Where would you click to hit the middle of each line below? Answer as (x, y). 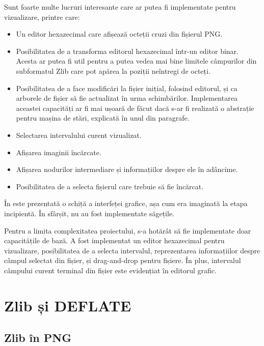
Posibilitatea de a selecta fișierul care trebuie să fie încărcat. (110, 186)
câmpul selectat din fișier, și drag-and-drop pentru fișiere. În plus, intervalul (123, 260)
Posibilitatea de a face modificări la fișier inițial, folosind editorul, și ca (127, 88)
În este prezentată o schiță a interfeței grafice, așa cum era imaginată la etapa (126, 203)
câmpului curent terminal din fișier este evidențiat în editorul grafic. (110, 270)
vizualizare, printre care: (42, 17)
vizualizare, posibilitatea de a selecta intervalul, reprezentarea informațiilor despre (132, 250)
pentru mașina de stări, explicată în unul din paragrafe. (103, 118)
